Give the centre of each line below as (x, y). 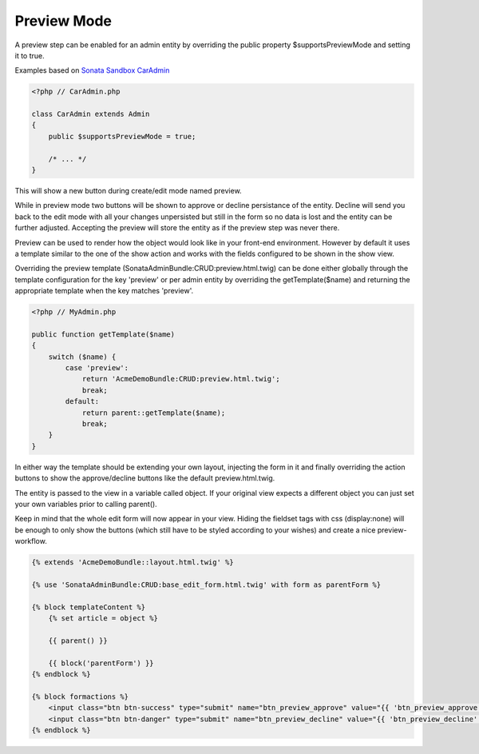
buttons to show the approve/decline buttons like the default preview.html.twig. (145, 478)
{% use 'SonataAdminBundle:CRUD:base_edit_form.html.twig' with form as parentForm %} (206, 584)
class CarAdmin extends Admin (91, 114)
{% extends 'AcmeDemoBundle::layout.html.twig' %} (133, 563)
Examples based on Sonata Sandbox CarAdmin (92, 70)
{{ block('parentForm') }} (101, 663)
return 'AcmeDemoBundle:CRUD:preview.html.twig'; (181, 379)
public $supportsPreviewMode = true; (122, 136)
